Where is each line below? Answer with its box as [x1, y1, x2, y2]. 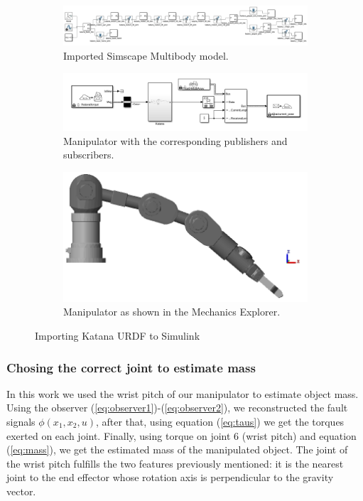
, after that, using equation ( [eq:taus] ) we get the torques [95, 414, 345, 429]
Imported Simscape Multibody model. [63, 48, 229, 63]
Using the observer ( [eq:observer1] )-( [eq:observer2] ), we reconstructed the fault [6, 400, 348, 415]
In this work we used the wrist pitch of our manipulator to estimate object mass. [6, 386, 359, 401]
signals [6, 414, 36, 429]
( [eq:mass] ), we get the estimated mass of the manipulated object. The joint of [6, 442, 348, 457]
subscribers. [63, 147, 114, 162]
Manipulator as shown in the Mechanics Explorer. [63, 304, 281, 319]
